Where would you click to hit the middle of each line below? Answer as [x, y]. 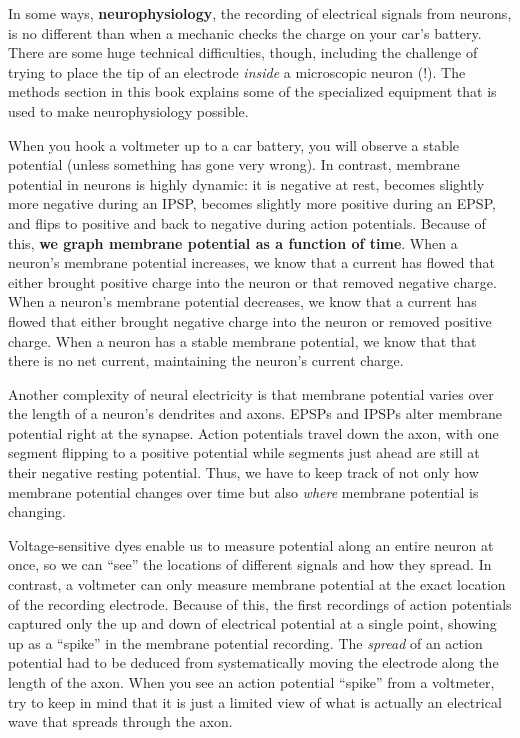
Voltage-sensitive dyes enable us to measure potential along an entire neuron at [251, 544]
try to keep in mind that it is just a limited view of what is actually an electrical [255, 701]
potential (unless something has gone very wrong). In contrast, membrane [234, 164]
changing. [37, 511]
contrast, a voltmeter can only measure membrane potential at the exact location [257, 584]
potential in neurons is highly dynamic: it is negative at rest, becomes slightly [246, 183]
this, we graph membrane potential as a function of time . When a [233, 242]
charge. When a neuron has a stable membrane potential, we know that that [242, 340]
